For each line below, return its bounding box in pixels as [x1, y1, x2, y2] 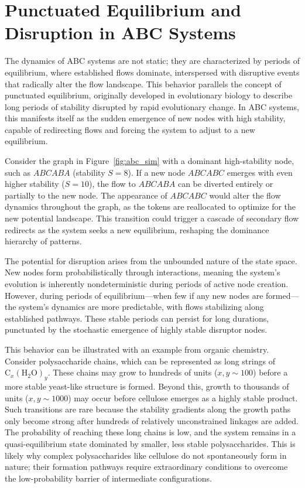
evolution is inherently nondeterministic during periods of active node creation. [5, 278, 289, 289]
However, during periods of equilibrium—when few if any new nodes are [5, 289, 263, 301]
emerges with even [227, 166, 293, 178]
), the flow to [89, 178, 136, 190]
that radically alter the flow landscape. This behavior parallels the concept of [5, 77, 282, 90]
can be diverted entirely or [177, 178, 273, 190]
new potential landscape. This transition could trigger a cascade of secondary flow [5, 212, 299, 224]
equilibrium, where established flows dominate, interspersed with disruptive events [5, 66, 300, 78]
